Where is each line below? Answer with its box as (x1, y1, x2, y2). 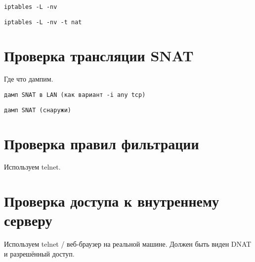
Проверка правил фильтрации (4, 133, 199, 153)
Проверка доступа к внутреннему (4, 191, 219, 211)
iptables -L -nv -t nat (4, 18, 82, 26)
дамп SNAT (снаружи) (4, 106, 72, 114)
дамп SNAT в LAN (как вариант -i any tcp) (4, 91, 146, 99)
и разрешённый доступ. (4, 248, 75, 259)
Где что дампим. (4, 74, 53, 84)
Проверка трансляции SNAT (4, 45, 194, 65)
